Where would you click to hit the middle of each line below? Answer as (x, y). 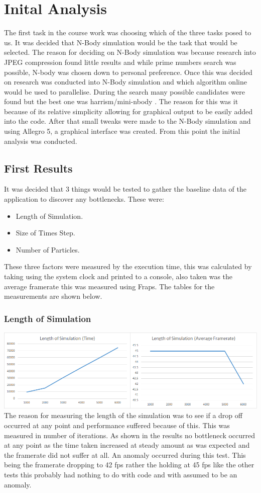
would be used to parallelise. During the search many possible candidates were (124, 91)
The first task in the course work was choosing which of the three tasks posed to (128, 32)
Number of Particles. (48, 249)
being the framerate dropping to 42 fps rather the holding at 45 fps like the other (129, 465)
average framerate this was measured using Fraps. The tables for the (109, 286)
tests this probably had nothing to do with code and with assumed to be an (121, 475)
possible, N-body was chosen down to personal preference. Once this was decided (128, 72)
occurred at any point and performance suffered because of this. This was (117, 425)
